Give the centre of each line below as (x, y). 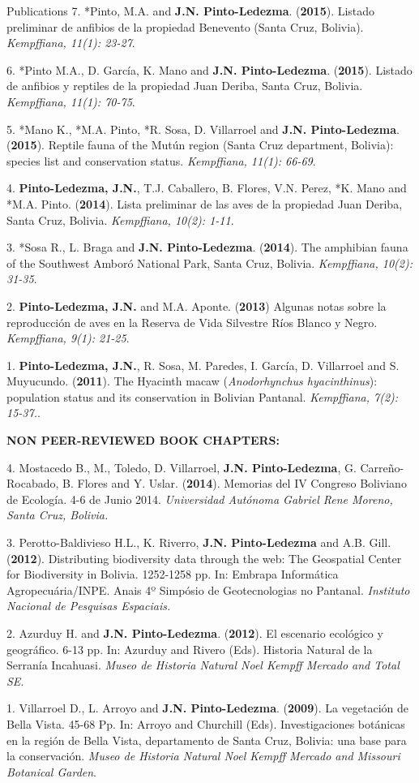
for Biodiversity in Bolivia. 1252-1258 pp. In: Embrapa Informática (173, 574)
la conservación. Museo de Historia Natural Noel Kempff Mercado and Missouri (203, 756)
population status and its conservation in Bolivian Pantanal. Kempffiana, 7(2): (203, 396)
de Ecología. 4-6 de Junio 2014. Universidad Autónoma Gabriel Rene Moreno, (200, 499)
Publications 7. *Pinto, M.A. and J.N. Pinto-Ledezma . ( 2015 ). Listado (191, 11)
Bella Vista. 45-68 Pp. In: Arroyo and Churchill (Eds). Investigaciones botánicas (206, 723)
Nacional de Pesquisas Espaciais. (89, 606)
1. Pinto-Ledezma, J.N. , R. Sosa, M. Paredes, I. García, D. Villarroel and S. (203, 365)
